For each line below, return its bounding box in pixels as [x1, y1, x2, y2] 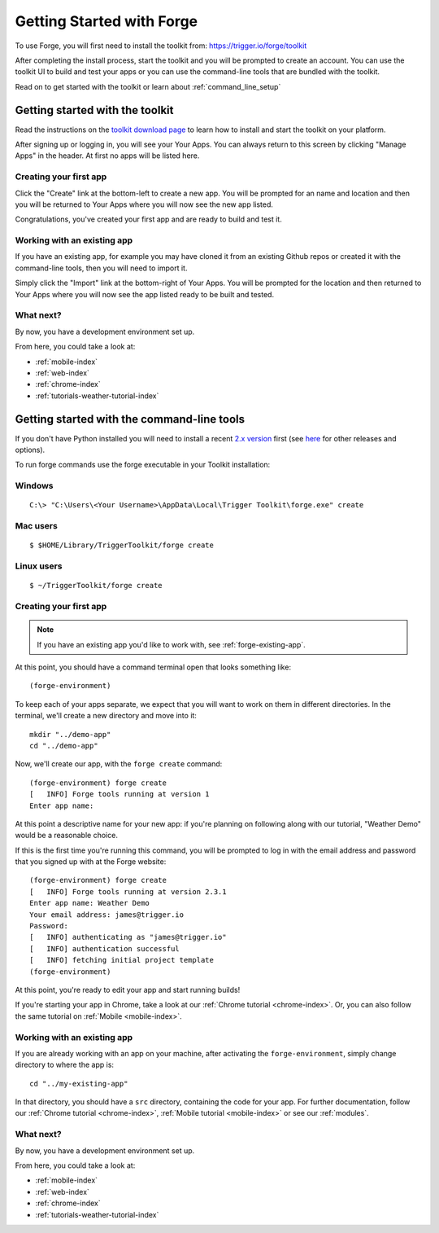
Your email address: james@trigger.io [29, 910, 185, 919]
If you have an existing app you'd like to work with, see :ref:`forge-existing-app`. [37, 639, 306, 649]
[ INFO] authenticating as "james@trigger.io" [29, 932, 227, 942]
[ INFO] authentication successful [29, 944, 180, 953]
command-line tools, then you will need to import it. [15, 263, 188, 273]
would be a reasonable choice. [15, 831, 118, 840]
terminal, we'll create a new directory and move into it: [15, 711, 197, 721]
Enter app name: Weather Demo [29, 898, 150, 908]
